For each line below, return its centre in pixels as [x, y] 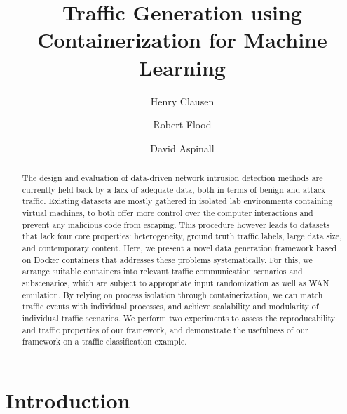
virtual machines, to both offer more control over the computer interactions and [168, 213]
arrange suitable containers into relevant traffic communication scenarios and [162, 271]
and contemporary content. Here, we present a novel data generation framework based [179, 248]
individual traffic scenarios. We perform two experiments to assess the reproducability [179, 318]
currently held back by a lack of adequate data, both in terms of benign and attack [174, 189]
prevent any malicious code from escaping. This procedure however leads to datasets [176, 224]
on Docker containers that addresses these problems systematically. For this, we [167, 259]
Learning [182, 67]
